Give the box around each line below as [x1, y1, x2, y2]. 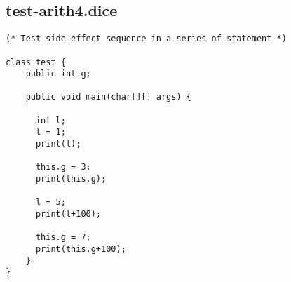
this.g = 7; [35, 232, 91, 243]
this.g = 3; [35, 162, 91, 173]
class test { [6, 57, 66, 67]
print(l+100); [35, 209, 102, 220]
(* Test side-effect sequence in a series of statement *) [6, 34, 287, 44]
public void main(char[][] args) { [25, 92, 191, 102]
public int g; [25, 69, 91, 79]
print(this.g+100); [35, 244, 126, 255]
